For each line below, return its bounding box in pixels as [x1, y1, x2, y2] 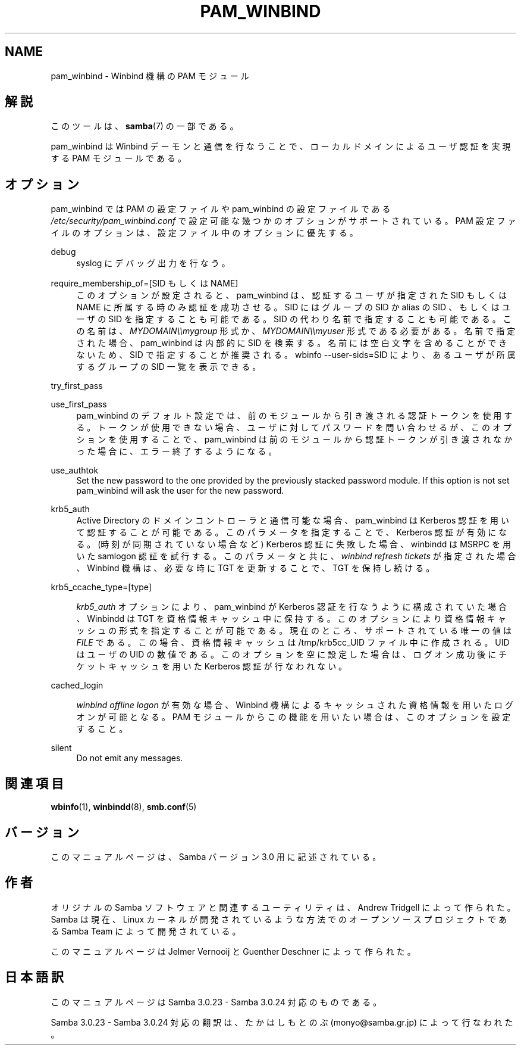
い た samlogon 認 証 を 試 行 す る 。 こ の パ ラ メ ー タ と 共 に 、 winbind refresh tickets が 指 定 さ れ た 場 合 [76, 551, 516, 562]
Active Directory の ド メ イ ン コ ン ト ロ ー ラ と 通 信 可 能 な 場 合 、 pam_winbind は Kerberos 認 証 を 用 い [76, 515, 510, 526]
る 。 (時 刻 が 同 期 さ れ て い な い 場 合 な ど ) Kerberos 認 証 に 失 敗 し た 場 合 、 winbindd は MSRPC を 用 [76, 539, 511, 550]
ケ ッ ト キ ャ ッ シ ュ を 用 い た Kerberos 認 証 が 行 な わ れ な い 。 [76, 661, 347, 672]
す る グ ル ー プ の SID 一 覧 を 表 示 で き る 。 [76, 362, 261, 372]
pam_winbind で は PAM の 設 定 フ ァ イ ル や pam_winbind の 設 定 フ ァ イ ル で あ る [51, 204, 391, 214]
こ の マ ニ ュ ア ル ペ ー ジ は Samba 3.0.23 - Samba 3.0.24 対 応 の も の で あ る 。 [51, 996, 382, 1007]
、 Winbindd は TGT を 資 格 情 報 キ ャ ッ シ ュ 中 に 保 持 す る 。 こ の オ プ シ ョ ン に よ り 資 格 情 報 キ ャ [76, 613, 506, 624]
